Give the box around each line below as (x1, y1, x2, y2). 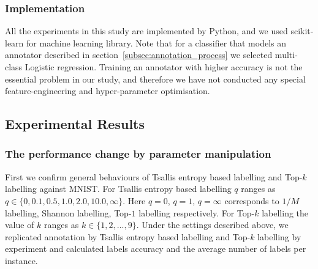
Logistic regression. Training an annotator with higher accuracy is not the (25, 61, 303, 73)
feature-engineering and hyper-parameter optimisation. (5, 84, 210, 97)
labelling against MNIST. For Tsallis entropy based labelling (5, 182, 232, 195)
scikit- (290, 24, 314, 37)
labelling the (262, 206, 309, 219)
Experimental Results (5, 114, 145, 133)
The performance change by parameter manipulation (5, 146, 271, 161)
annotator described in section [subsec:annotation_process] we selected (5, 48, 273, 61)
